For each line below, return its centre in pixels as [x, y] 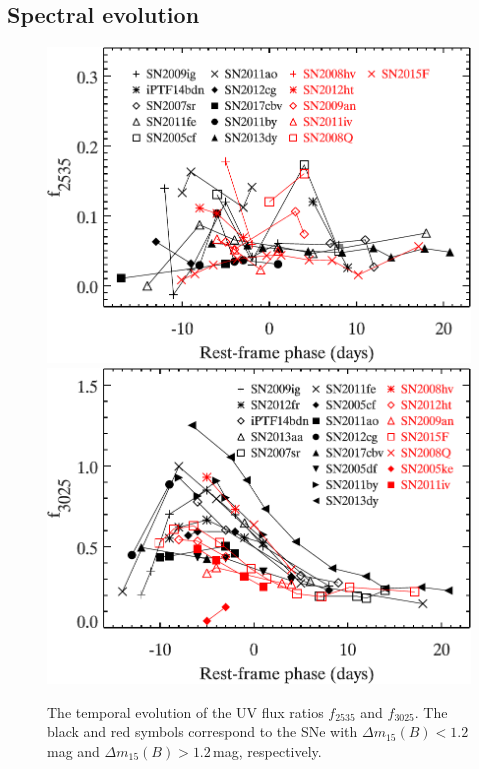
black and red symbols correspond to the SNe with [202, 731]
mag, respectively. [267, 750]
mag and [73, 750]
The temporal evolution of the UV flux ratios [185, 711]
